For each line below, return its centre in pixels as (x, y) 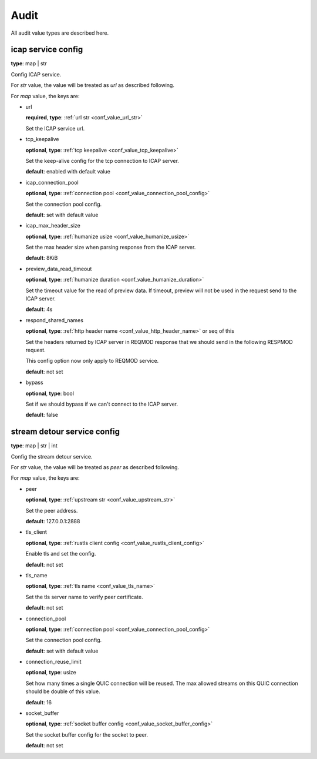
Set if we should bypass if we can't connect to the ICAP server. (102, 404)
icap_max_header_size (53, 226)
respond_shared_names (54, 320)
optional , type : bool (50, 393)
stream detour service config (65, 432)
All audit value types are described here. (60, 33)
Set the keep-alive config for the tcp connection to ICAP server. (102, 161)
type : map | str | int (34, 446)
